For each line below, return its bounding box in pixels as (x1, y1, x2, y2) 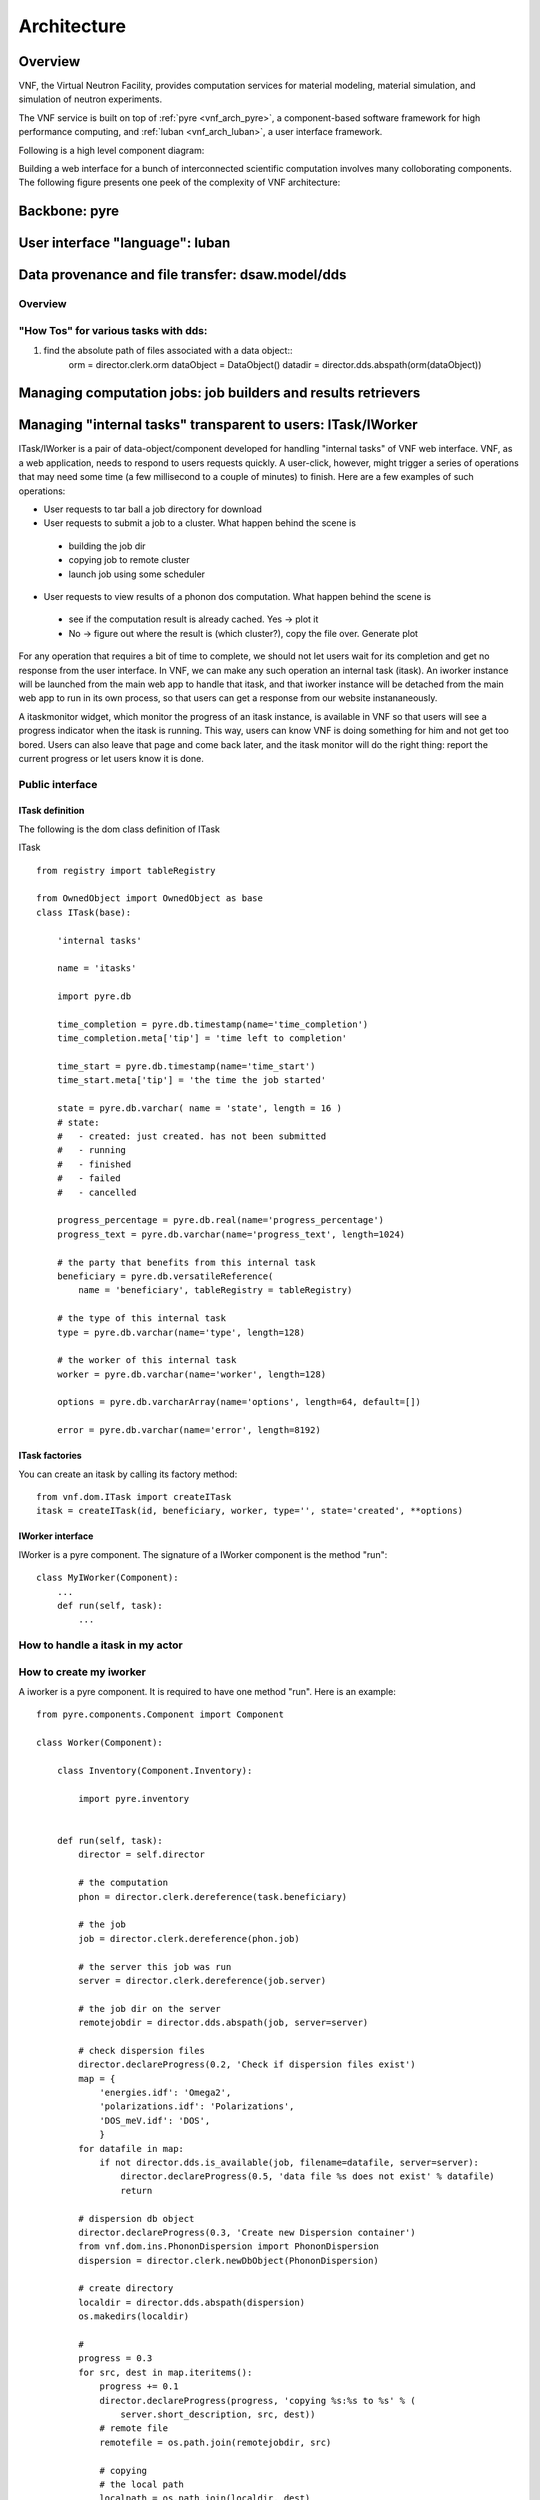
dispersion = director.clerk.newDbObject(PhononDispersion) (78, 2255, 379, 2266)
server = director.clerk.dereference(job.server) (78, 1975, 327, 1986)
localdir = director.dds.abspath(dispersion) (78, 2296, 305, 2308)
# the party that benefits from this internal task (56, 1256, 316, 1268)
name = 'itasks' (56, 963, 137, 974)
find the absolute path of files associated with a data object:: (43, 345, 293, 357)
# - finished (56, 1158, 132, 1170)
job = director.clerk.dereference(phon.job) (78, 1933, 300, 1944)
